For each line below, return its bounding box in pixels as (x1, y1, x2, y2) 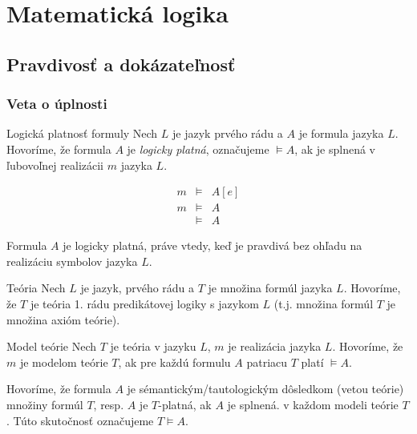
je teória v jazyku (110, 338, 196, 355)
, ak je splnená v (294, 140, 375, 157)
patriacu (246, 353, 288, 370)
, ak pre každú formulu (118, 353, 231, 370)
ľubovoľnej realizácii (6, 156, 104, 173)
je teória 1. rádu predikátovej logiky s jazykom (30, 295, 259, 312)
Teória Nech (6, 279, 66, 296)
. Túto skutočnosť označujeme (6, 412, 154, 428)
